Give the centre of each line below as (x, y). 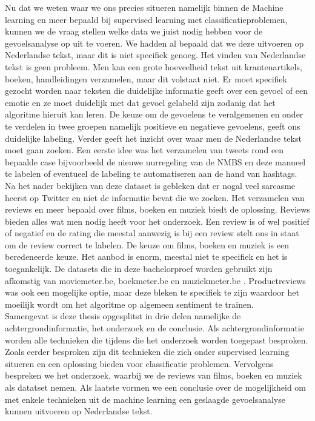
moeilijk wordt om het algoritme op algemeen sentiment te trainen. (129, 304)
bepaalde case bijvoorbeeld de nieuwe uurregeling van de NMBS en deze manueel (155, 161)
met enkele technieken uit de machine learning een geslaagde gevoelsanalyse (145, 399)
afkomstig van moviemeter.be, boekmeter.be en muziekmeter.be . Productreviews (155, 280)
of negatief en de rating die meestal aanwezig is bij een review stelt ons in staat (152, 233)
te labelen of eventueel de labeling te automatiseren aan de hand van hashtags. (151, 174)
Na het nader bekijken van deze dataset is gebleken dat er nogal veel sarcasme (150, 185)
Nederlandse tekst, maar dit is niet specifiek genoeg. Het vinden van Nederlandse (155, 55)
